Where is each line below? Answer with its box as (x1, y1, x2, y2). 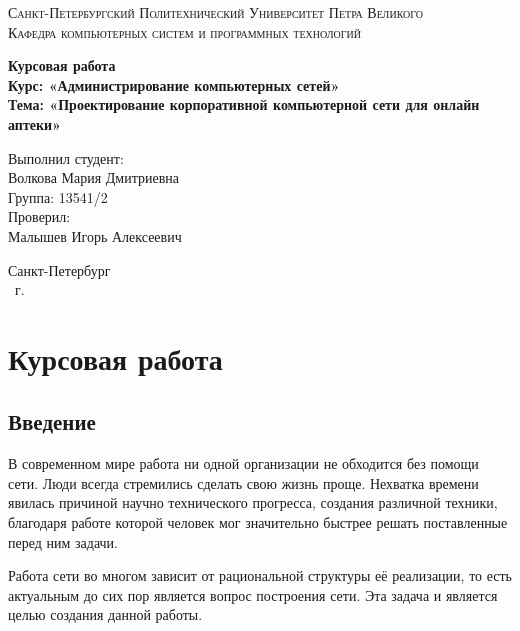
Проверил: (8, 206, 71, 227)
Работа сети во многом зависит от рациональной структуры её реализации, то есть (8, 565, 513, 586)
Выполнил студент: (8, 147, 124, 168)
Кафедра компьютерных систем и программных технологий (8, 21, 361, 42)
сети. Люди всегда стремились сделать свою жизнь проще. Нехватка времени (8, 472, 479, 493)
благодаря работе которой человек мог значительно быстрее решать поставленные (8, 512, 508, 533)
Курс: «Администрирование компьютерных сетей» (8, 74, 340, 95)
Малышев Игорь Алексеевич (8, 225, 182, 246)
